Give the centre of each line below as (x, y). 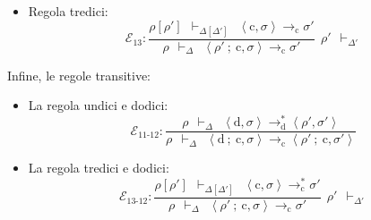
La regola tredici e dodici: (99, 168)
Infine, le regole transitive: (79, 75)
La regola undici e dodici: (98, 105)
